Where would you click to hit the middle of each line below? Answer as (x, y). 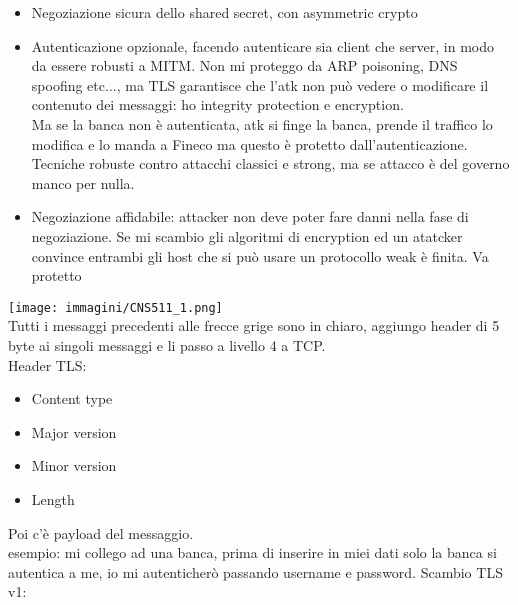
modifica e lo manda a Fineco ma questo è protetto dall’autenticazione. (249, 143)
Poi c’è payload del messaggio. (101, 532)
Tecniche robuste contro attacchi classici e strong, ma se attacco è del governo (270, 163)
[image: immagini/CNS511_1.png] (115, 307)
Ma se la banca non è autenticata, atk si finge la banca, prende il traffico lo (262, 123)
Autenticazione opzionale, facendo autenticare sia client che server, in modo (263, 45)
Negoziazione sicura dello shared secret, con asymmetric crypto (224, 12)
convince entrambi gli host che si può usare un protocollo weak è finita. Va (260, 255)
